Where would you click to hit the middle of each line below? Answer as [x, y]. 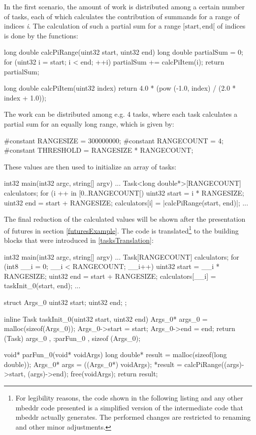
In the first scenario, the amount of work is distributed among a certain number [124, 6]
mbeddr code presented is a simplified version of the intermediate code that [129, 407]
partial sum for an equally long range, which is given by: [89, 123]
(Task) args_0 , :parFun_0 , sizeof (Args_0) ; [72, 338]
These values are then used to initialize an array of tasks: [90, 166]
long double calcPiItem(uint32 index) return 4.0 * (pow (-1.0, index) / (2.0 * [120, 88]
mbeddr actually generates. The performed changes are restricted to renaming [133, 417]
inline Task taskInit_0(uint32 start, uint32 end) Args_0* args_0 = [106, 318]
